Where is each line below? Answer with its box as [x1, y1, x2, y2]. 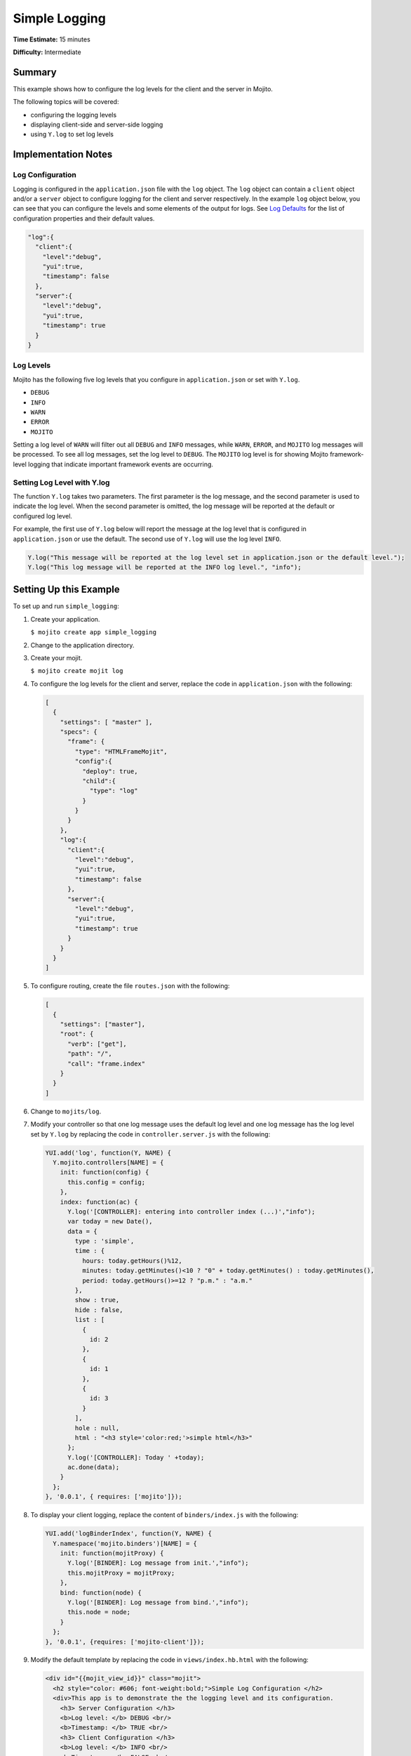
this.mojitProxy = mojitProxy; [67, 1568, 175, 1577]
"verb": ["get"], [67, 1040, 128, 1048]
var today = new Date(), [67, 1217, 154, 1226]
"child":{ [81, 777, 116, 785]
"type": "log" [89, 787, 138, 795]
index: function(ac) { [60, 1198, 138, 1206]
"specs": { [60, 728, 97, 735]
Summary [13, 66, 57, 78]
